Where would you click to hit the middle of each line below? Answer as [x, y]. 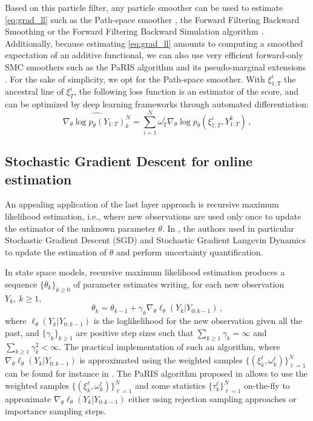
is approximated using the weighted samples [161, 360]
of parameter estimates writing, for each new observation [179, 284]
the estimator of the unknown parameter [80, 228]
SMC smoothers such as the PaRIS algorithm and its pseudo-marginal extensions [156, 66]
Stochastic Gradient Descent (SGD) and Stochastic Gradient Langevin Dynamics [155, 240]
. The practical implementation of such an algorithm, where [170, 346]
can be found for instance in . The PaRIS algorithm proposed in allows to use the [156, 373]
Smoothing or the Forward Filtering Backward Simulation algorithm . [134, 31]
